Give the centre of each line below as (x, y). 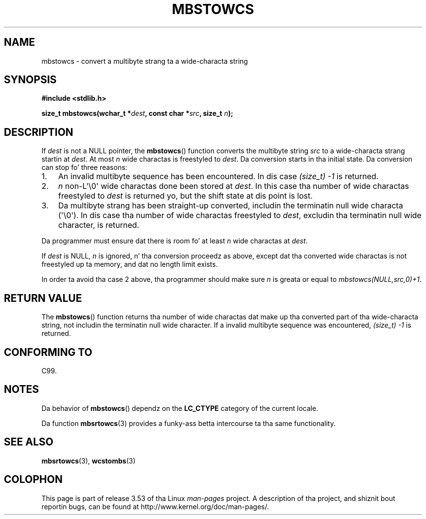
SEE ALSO (29, 442)
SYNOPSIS (30, 80)
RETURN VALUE (43, 298)
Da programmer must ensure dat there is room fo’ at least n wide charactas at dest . (175, 241)
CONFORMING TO (48, 352)
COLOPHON (33, 480)
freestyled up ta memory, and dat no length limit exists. (130, 264)
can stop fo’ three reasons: (84, 167)
